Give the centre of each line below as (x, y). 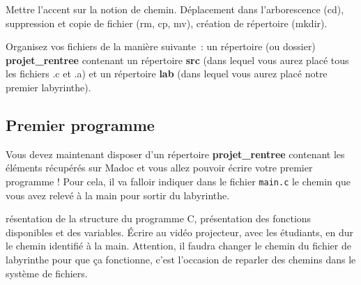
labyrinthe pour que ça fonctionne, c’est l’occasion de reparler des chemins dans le (181, 259)
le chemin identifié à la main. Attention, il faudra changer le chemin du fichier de (178, 246)
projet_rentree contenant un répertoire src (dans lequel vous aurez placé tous (177, 60)
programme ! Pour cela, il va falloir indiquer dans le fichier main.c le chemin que (178, 181)
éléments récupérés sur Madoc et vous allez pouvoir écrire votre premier (159, 168)
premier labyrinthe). (48, 87)
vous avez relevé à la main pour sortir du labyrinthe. (118, 195)
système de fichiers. (47, 273)
